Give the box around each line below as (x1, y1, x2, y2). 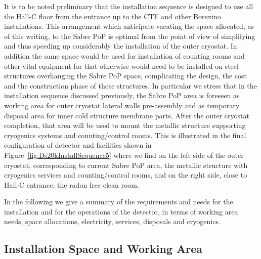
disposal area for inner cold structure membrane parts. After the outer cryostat (4, 110, 249, 120)
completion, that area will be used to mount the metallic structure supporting (4, 120, 246, 131)
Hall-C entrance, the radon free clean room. (4, 179, 139, 190)
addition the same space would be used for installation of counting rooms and (4, 50, 245, 61)
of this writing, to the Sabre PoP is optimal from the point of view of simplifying (4, 30, 255, 41)
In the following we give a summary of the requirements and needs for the (4, 196, 233, 207)
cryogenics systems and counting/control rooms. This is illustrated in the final (4, 129, 246, 140)
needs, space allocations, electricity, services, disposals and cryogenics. (4, 216, 221, 227)
